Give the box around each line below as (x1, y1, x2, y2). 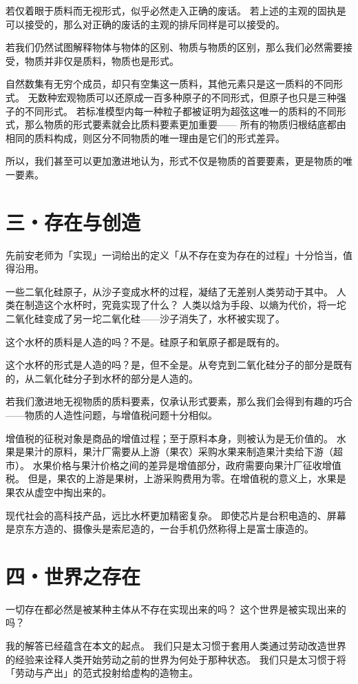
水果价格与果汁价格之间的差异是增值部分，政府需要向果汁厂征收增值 (32, 457, 341, 472)
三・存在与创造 (6, 207, 141, 236)
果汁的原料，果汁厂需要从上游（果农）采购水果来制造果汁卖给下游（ (24, 444, 333, 459)
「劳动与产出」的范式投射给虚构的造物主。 (6, 665, 198, 680)
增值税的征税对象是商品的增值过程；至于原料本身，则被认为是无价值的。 (6, 431, 333, 445)
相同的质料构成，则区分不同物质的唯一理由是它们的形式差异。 (6, 130, 285, 145)
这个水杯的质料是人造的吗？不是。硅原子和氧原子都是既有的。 (6, 334, 285, 349)
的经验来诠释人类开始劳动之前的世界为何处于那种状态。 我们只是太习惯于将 (6, 652, 346, 666)
